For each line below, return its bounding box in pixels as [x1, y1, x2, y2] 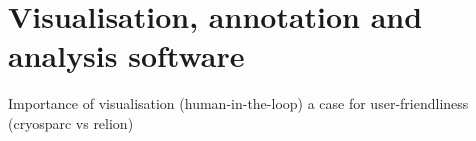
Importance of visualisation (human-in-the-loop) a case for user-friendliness [8, 93, 469, 114]
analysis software [8, 35, 245, 76]
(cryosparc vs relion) [8, 112, 134, 133]
